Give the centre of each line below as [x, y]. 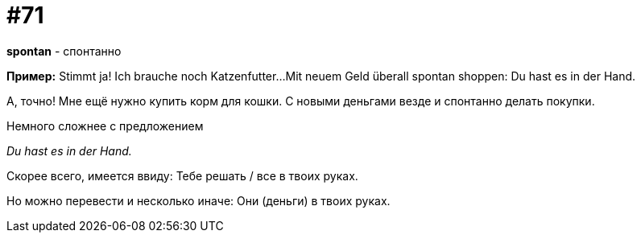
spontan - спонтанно [64, 51]
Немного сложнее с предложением [105, 126]
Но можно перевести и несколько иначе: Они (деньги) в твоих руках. [199, 200]
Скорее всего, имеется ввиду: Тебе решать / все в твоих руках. [182, 175]
